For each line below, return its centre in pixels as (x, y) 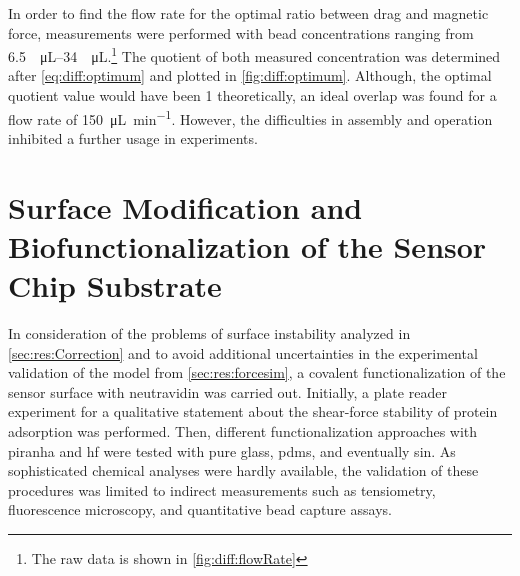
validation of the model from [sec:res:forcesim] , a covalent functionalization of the (257, 372)
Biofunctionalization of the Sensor (247, 245)
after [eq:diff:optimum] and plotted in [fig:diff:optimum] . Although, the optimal (250, 75)
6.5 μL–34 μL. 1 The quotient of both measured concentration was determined (254, 54)
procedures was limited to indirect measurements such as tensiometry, (222, 489)
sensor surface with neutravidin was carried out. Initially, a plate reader (227, 391)
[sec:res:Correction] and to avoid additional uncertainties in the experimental (243, 352)
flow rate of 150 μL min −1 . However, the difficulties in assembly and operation (250, 117)
